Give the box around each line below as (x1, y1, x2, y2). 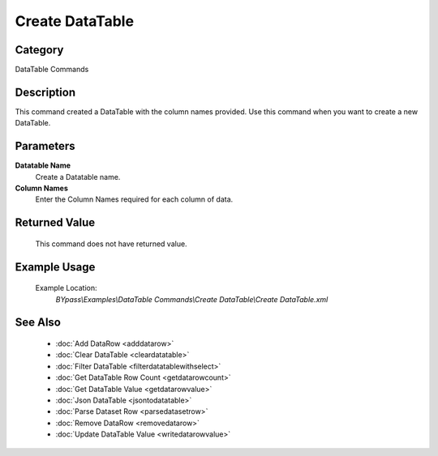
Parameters (15, 139, 75, 153)
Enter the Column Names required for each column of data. (35, 194, 234, 204)
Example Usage (15, 260, 96, 274)
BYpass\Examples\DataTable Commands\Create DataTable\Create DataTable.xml (55, 294, 328, 304)
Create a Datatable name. (35, 172, 121, 181)
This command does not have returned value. (35, 239, 187, 249)
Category (15, 43, 64, 57)
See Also (15, 316, 61, 330)
